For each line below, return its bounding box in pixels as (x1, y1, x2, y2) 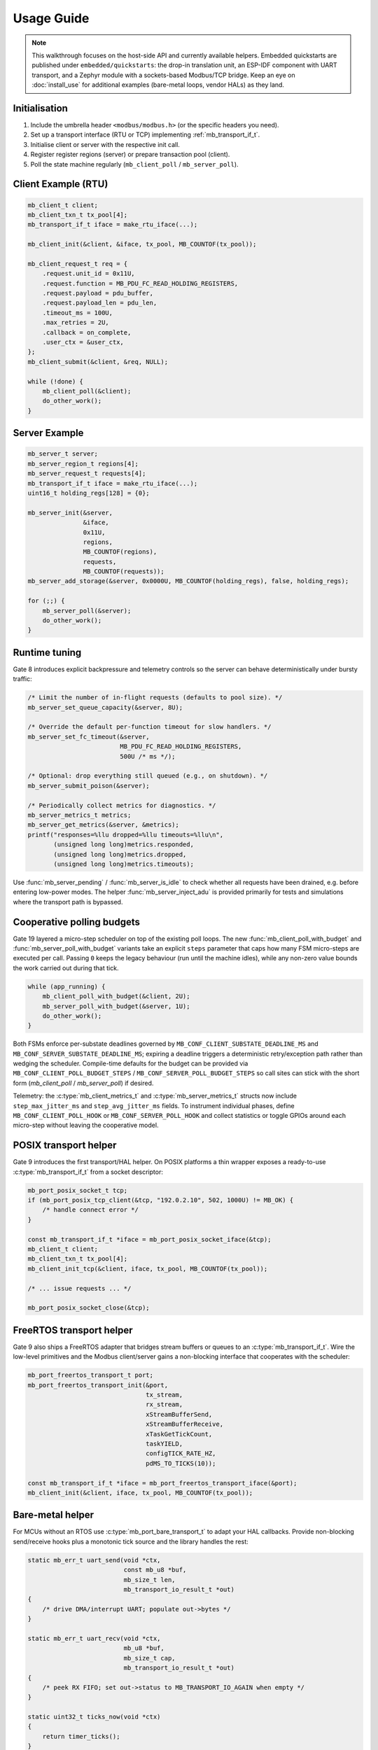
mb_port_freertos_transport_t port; (27, 1371, 154, 1379)
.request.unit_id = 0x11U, (42, 269, 136, 278)
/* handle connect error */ (42, 1206, 139, 1214)
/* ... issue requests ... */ (27, 1284, 132, 1292)
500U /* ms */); (120, 752, 176, 760)
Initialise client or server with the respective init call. (30, 140, 180, 148)
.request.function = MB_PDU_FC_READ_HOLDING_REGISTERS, (42, 279, 239, 287)
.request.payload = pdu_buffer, (42, 289, 154, 297)
